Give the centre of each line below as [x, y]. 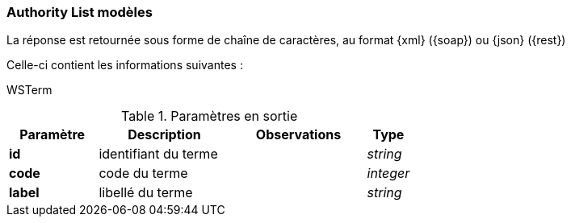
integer [388, 173]
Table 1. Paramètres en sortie [210, 116]
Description [164, 135]
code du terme [143, 173]
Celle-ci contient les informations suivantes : [125, 65]
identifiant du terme [158, 154]
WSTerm [29, 90]
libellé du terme [146, 193]
